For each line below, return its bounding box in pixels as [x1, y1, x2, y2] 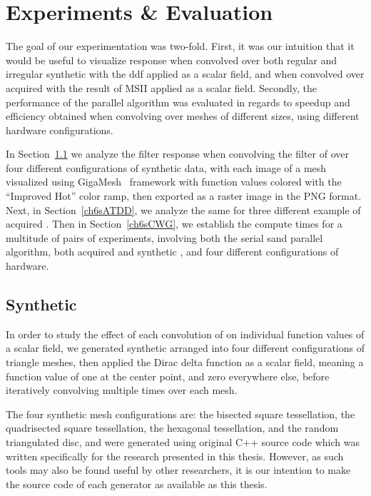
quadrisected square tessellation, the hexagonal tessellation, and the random [6, 420, 339, 435]
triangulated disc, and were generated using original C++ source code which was [6, 434, 360, 449]
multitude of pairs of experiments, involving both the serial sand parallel [6, 230, 323, 245]
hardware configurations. [6, 122, 113, 137]
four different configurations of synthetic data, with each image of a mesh [6, 160, 327, 175]
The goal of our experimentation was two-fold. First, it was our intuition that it [6, 39, 355, 54]
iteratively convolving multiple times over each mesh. [6, 383, 238, 398]
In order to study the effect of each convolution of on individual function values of [6, 326, 365, 341]
